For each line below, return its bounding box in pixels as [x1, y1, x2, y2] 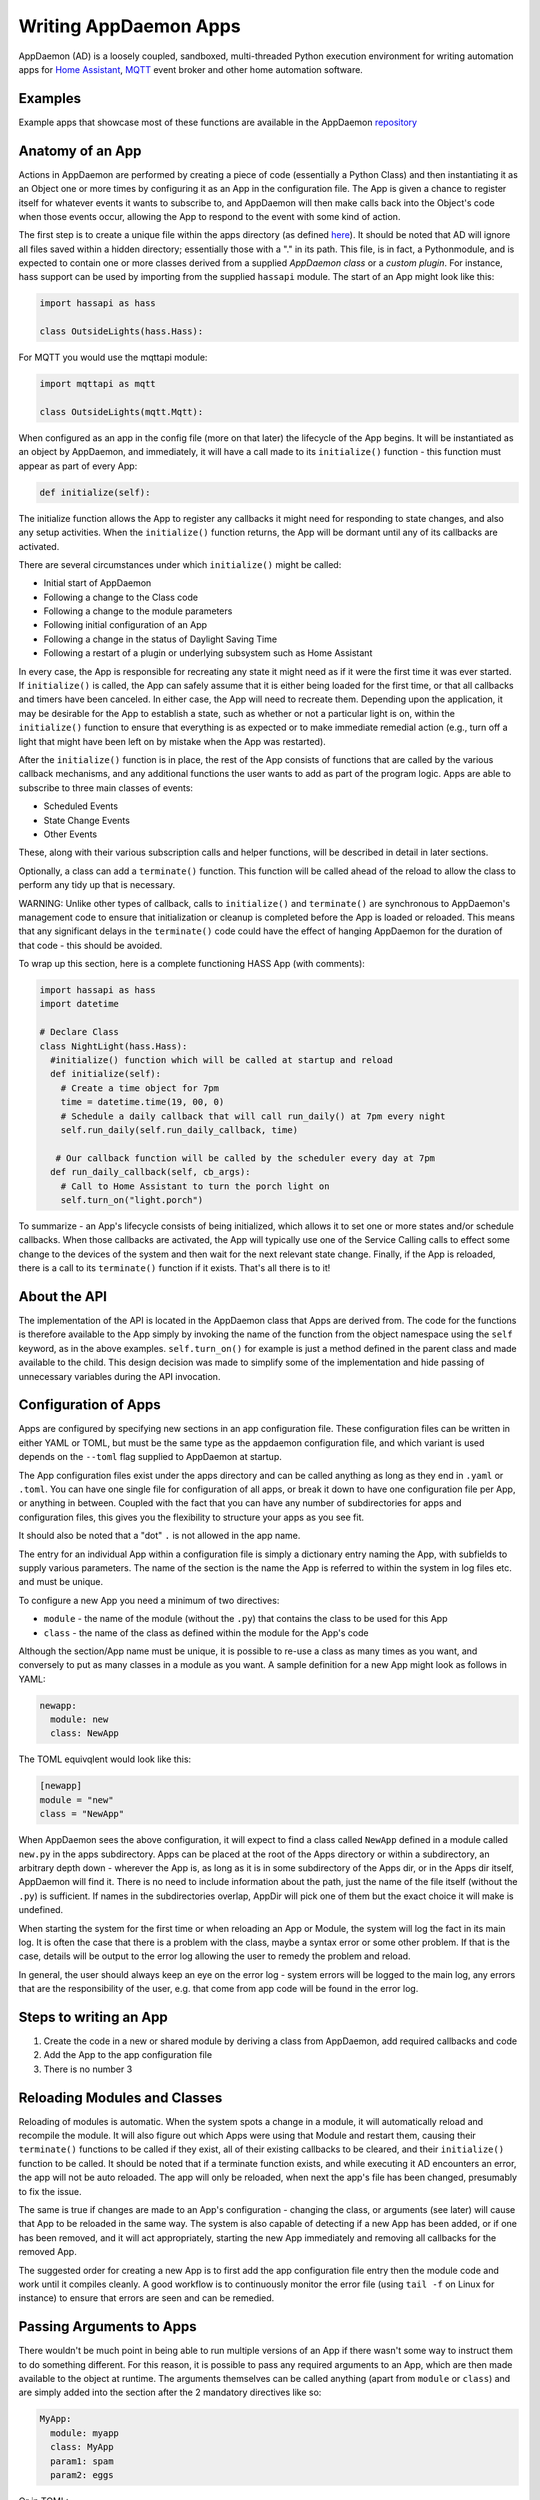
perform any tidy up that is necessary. [18, 879, 175, 891]
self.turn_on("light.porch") [60, 1194, 204, 1205]
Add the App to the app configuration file [43, 2049, 213, 2061]
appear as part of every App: [18, 460, 138, 472]
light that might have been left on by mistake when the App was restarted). [18, 735, 327, 747]
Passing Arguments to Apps [18, 2318, 197, 2335]
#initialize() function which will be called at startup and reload [50, 1055, 394, 1065]
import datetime [39, 998, 120, 1010]
